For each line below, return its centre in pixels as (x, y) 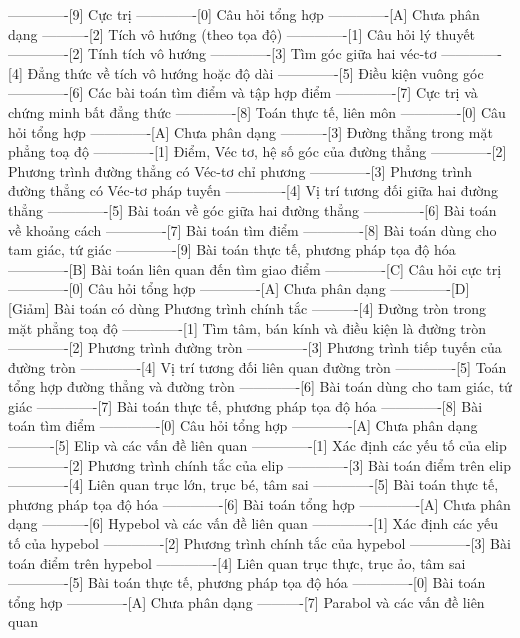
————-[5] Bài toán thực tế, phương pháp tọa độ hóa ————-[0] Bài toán (247, 582)
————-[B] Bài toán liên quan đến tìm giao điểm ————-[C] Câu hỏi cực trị (255, 268)
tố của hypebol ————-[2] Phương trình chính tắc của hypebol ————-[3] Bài (259, 543)
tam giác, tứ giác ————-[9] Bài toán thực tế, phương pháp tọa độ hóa (232, 249)
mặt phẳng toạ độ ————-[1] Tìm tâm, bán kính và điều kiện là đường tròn (247, 327)
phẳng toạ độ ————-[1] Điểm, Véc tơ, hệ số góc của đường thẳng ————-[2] (257, 151)
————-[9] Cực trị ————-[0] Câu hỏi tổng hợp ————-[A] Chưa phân (244, 14)
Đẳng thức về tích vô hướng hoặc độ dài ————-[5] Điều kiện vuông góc (255, 72)
